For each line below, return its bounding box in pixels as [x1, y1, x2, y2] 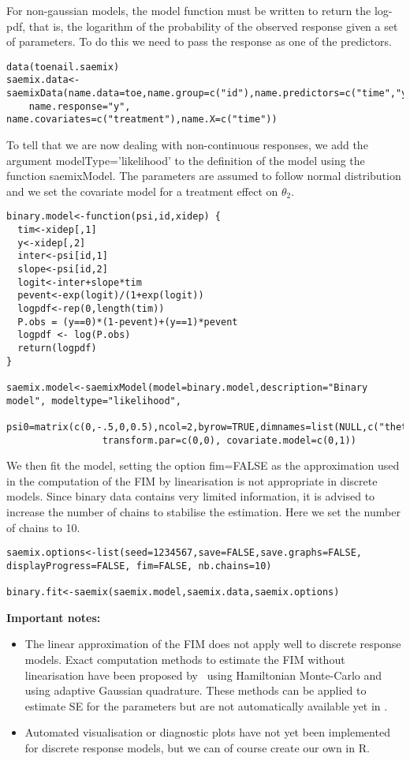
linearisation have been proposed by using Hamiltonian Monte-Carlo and [24, 666, 382, 683]
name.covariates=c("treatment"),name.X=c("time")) [6, 114, 278, 126]
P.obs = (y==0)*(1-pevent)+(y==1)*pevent [17, 316, 238, 328]
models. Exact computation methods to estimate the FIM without [24, 651, 345, 668]
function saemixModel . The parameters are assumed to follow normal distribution [6, 167, 401, 184]
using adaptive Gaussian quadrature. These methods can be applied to [24, 682, 367, 699]
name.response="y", [28, 100, 131, 112]
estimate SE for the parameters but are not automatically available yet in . [24, 697, 388, 714]
